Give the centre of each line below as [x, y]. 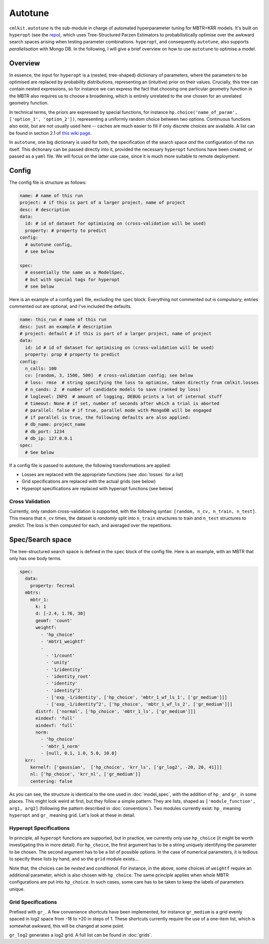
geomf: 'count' [54, 621]
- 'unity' [58, 662]
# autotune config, [49, 244]
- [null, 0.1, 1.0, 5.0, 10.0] [79, 753]
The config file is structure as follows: [48, 182]
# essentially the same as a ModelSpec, [75, 273]
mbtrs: [33, 593]
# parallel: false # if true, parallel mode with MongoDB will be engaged [118, 410]
